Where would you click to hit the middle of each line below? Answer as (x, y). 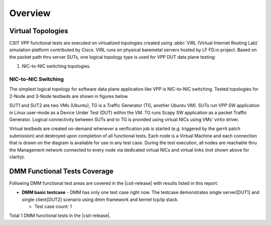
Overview (30, 13)
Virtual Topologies (39, 31)
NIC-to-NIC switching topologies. (56, 66)
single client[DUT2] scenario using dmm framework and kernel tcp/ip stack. (100, 199)
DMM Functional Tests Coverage (61, 171)
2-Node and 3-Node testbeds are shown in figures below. (69, 96)
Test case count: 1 (53, 206)
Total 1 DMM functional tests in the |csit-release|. (60, 215)
